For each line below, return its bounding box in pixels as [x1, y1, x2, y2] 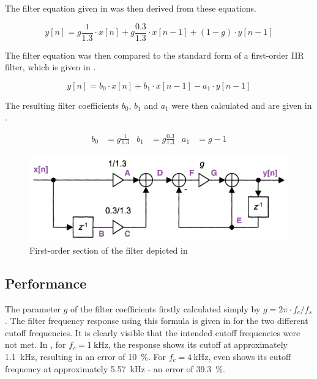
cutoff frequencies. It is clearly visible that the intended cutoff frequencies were [5, 326, 300, 339]
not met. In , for [5, 338, 66, 351]
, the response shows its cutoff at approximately [108, 338, 288, 351]
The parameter [5, 302, 61, 315]
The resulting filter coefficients [5, 98, 119, 111]
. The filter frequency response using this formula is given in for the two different [5, 314, 308, 327]
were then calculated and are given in [171, 98, 312, 111]
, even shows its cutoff [208, 350, 291, 362]
